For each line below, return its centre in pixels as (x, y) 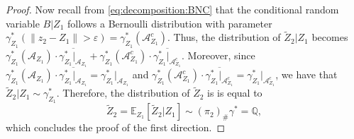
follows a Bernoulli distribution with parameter (170, 23)
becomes (330, 37)
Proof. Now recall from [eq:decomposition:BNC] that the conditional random (172, 9)
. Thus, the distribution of (224, 37)
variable (23, 23)
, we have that (306, 74)
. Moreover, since (219, 55)
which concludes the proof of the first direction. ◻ (116, 127)
